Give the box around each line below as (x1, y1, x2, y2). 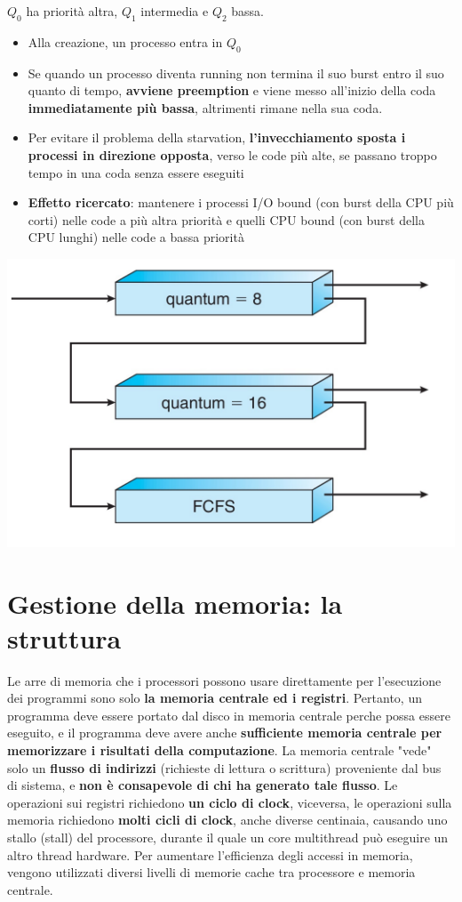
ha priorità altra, (26, 2, 118, 20)
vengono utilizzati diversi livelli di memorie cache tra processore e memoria (7, 863, 416, 882)
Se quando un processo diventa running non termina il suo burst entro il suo (28, 63, 444, 82)
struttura (7, 619, 122, 656)
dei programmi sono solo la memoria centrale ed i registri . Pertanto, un (7, 689, 422, 707)
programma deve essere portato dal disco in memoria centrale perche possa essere (7, 705, 450, 724)
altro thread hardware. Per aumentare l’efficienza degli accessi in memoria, (7, 845, 413, 864)
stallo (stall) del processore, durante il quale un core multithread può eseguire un (7, 828, 449, 847)
